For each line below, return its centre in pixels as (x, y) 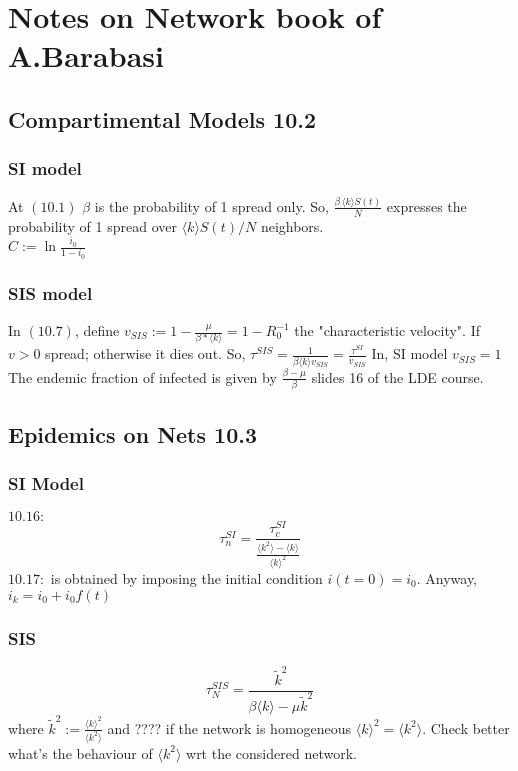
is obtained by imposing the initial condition (186, 578)
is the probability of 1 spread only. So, (211, 205)
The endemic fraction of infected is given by (142, 376)
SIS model (50, 292)
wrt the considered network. (271, 752)
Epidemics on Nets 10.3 (132, 433)
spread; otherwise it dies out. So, (145, 353)
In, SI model (409, 353)
